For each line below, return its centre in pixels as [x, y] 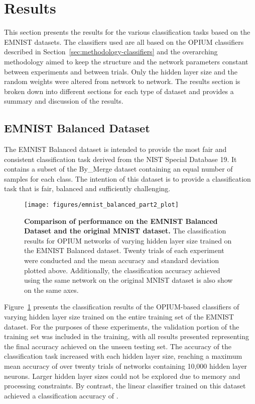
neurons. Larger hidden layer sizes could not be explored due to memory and [122, 376]
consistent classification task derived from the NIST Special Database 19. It [120, 159]
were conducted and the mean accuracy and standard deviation [121, 260]
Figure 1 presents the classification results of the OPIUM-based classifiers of [122, 307]
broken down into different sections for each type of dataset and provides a [119, 91]
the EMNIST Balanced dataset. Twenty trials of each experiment [124, 250]
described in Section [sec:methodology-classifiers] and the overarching [111, 52]
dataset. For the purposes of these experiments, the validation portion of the [122, 326]
